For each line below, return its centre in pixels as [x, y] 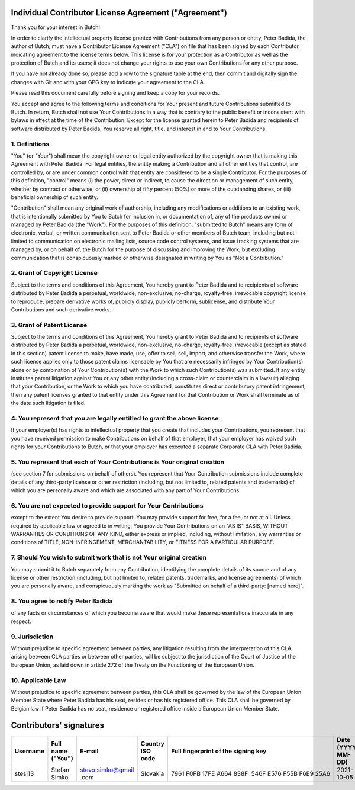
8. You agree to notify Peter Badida [62, 601]
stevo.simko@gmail [107, 770]
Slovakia [152, 773]
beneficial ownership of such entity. [55, 197]
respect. [21, 621]
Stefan [60, 770]
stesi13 [24, 773]
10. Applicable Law [38, 680]
